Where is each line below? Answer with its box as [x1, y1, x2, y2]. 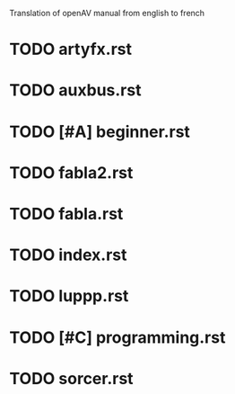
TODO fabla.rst [9, 203, 124, 224]
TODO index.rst [9, 245, 127, 265]
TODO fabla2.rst [9, 162, 134, 183]
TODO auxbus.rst [9, 80, 142, 101]
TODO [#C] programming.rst [9, 327, 226, 347]
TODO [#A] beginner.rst [9, 121, 191, 142]
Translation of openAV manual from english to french [9, 8, 205, 18]
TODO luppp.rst [9, 286, 129, 307]
